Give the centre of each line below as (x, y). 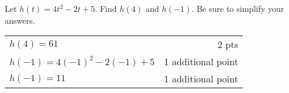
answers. (20, 20)
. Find (106, 8)
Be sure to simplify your (240, 8)
